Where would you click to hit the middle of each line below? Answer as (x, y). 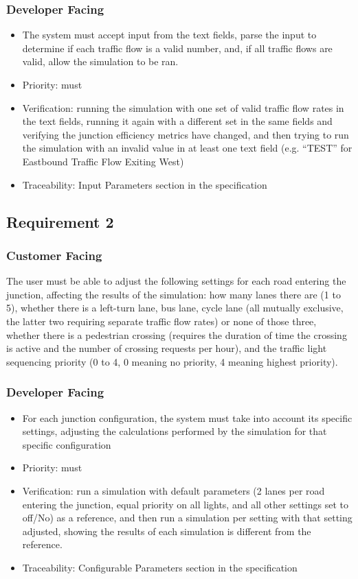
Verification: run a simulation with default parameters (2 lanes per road (174, 490)
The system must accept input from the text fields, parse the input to (169, 35)
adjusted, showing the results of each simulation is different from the (167, 531)
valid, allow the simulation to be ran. (100, 61)
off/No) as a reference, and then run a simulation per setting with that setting (187, 518)
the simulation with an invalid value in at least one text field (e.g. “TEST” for (187, 148)
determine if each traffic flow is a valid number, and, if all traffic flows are (177, 48)
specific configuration (67, 444)
